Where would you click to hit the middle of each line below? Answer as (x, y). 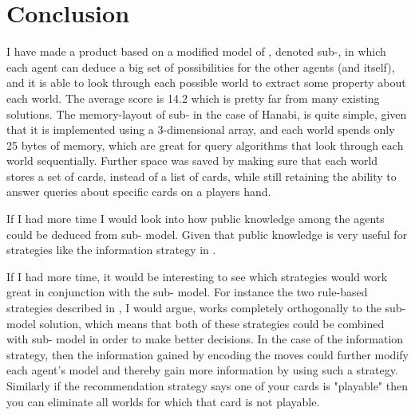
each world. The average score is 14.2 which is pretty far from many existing (193, 98)
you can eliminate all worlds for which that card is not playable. (163, 401)
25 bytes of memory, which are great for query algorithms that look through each (205, 145)
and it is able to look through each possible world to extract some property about (206, 82)
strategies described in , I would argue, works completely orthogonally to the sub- (206, 308)
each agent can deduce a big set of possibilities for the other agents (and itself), (201, 67)
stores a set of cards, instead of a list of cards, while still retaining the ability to (202, 176)
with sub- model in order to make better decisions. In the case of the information (205, 339)
